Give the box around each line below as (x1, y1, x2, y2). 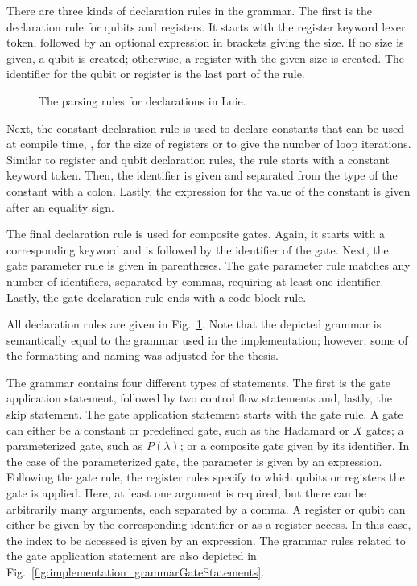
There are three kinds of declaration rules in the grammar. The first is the (6, 2, 373, 19)
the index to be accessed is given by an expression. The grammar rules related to (6, 531, 406, 548)
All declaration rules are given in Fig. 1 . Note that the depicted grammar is (6, 316, 382, 332)
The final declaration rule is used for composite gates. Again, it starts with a (6, 225, 385, 242)
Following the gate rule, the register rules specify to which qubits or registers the (6, 468, 405, 485)
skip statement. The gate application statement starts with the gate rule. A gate (6, 406, 403, 423)
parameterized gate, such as (6, 437, 143, 454)
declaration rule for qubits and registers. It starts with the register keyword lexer (6, 18, 406, 35)
